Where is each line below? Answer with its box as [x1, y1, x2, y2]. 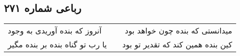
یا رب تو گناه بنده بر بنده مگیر [8, 39, 107, 50]
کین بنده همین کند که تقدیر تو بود [122, 39, 232, 50]
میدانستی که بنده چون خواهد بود [125, 25, 232, 36]
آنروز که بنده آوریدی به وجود [8, 25, 102, 36]
